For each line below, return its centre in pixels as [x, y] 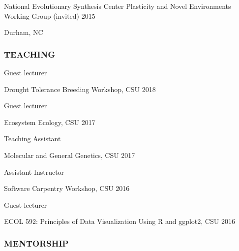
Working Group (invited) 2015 [50, 16]
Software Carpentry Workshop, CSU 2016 [67, 188]
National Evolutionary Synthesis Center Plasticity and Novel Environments [118, 6]
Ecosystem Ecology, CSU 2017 [50, 122]
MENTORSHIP [36, 243]
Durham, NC [24, 32]
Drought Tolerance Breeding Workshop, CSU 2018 [80, 89]
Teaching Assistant [32, 139]
